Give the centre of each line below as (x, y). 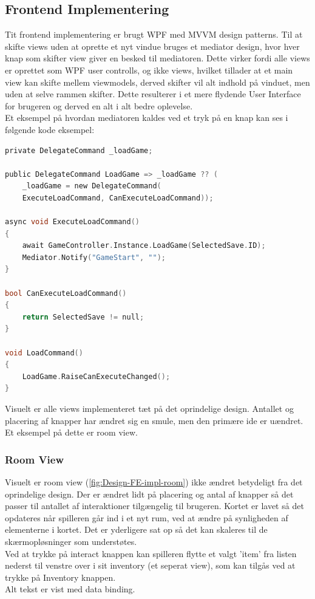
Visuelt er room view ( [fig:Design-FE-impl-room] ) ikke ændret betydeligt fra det (154, 482)
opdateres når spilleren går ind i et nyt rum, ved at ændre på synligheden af (147, 517)
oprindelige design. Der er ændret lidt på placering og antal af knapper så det (149, 494)
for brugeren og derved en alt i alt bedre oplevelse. (99, 105)
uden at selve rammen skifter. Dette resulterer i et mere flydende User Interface (153, 94)
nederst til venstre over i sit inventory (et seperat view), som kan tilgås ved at (150, 565)
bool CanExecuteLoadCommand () (66, 293)
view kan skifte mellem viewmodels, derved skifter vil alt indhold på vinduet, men (157, 82)
